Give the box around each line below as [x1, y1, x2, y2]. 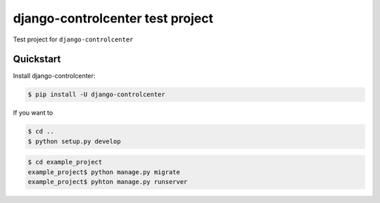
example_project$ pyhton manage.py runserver [27, 178, 188, 186]
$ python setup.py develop [27, 137, 121, 145]
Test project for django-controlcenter [13, 35, 134, 44]
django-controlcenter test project [13, 11, 214, 26]
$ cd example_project [27, 158, 103, 166]
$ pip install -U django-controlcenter [27, 91, 165, 98]
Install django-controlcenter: [13, 72, 96, 80]
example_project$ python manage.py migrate [27, 168, 181, 176]
